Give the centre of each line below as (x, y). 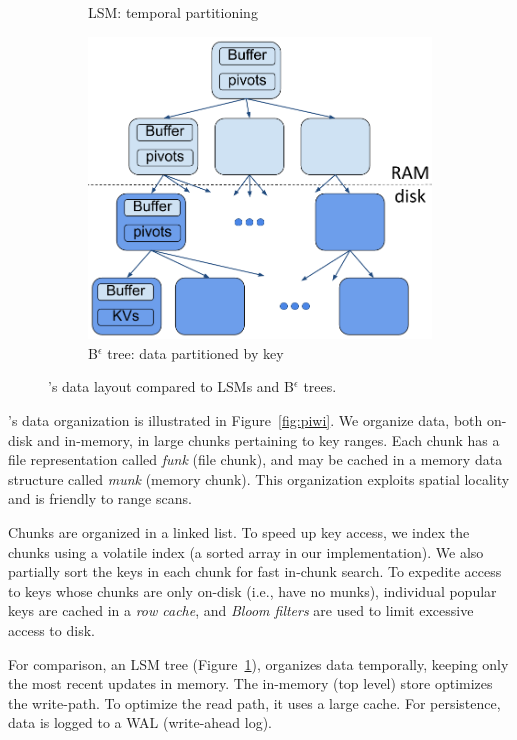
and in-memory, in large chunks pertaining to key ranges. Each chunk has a (268, 439)
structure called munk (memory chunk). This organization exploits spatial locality (259, 478)
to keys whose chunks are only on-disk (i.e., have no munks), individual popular (252, 590)
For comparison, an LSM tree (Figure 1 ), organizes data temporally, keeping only (258, 663)
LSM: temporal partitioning (173, 12)
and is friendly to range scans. (100, 498)
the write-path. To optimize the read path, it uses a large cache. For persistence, (254, 702)
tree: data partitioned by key (195, 352)
